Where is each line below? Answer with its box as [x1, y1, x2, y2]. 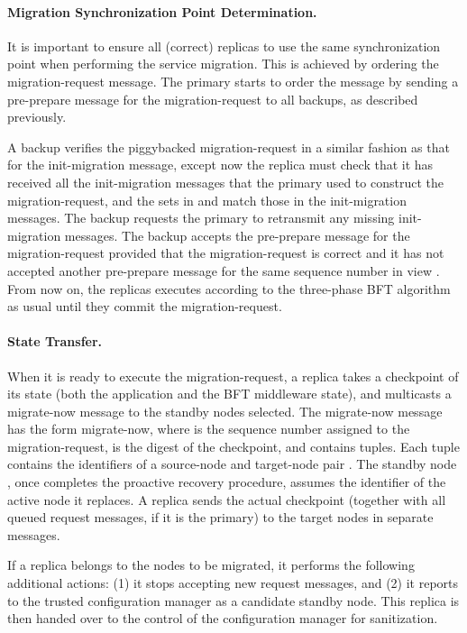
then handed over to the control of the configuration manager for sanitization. [7, 609, 438, 628]
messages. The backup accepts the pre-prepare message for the [64, 225, 410, 244]
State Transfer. [7, 332, 103, 351]
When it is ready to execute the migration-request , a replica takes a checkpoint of [7, 366, 459, 385]
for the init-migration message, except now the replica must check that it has [7, 155, 434, 174]
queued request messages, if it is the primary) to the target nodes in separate [7, 508, 434, 527]
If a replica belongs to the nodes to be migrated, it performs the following [7, 555, 415, 574]
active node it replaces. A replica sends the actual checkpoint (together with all [7, 490, 446, 509]
